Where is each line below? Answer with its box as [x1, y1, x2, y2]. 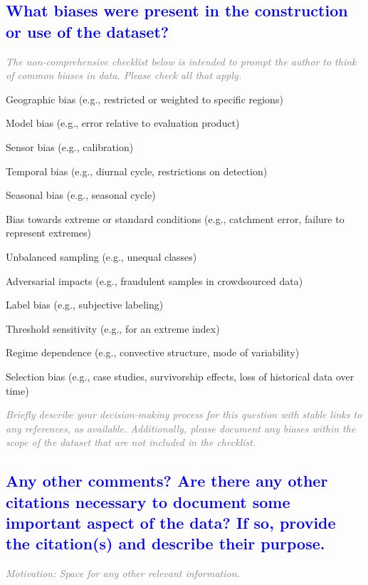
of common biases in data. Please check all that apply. [6, 68, 242, 83]
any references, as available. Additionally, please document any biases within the [6, 420, 356, 435]
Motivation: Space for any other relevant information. [6, 566, 240, 581]
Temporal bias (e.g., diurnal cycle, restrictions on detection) [6, 163, 268, 178]
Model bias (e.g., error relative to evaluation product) [6, 115, 240, 130]
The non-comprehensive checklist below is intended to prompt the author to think [6, 53, 357, 68]
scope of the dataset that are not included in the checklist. [6, 435, 256, 450]
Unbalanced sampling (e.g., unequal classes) [6, 249, 197, 264]
